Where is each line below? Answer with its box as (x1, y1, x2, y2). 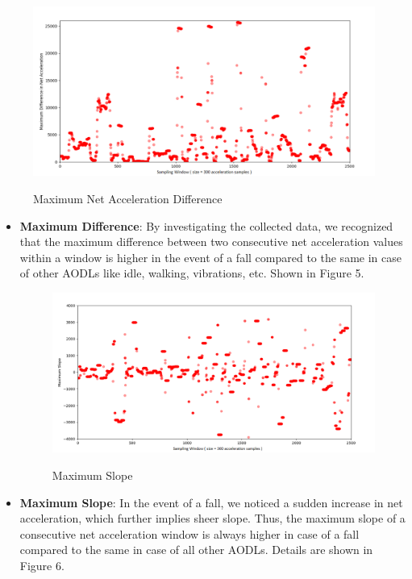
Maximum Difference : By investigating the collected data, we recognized (19, 217, 393, 234)
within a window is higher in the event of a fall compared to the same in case (19, 248, 402, 265)
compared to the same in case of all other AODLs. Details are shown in (19, 541, 373, 558)
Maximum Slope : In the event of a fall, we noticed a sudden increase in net (19, 494, 403, 510)
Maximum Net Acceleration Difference (33, 190, 223, 206)
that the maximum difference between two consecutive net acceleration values (19, 233, 403, 250)
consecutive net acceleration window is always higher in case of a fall (19, 525, 360, 542)
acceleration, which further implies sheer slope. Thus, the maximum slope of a (19, 510, 406, 527)
